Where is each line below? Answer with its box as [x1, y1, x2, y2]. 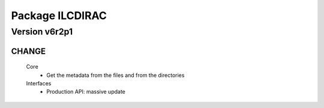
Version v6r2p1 [11, 26, 73, 37]
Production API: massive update [46, 88, 126, 95]
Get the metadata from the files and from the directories [46, 72, 185, 79]
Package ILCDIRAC [11, 9, 107, 22]
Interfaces [26, 80, 52, 87]
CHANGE [11, 46, 46, 56]
